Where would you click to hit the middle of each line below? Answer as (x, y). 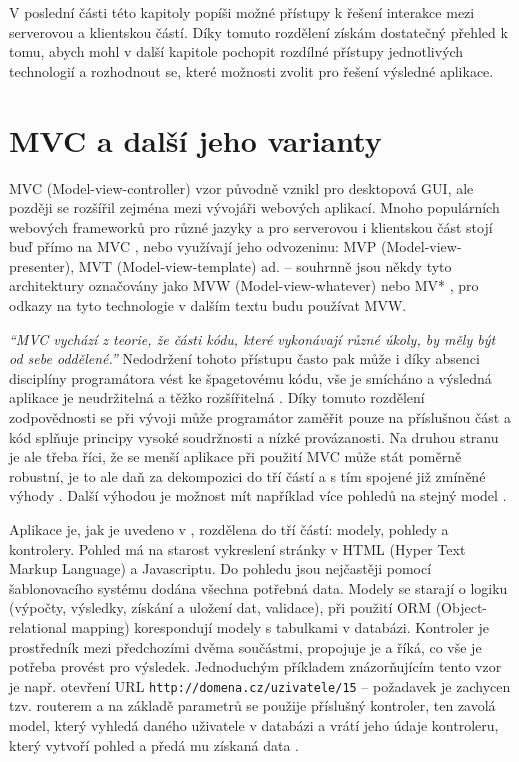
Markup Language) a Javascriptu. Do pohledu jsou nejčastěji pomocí (220, 568)
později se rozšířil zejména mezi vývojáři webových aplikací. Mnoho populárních (254, 207)
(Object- (461, 607)
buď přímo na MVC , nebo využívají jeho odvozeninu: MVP (193, 246)
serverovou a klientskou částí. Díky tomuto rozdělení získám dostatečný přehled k (258, 31)
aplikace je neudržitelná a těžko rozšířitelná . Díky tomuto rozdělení (217, 397)
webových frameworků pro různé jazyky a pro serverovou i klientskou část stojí (251, 226)
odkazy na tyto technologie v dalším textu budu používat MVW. (208, 305)
